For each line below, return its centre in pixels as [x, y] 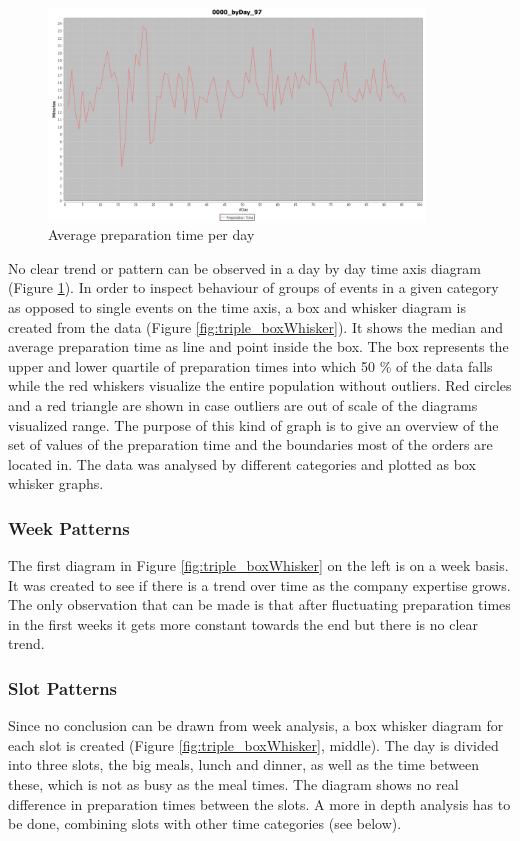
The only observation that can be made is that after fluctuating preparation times [259, 604]
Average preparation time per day [151, 234]
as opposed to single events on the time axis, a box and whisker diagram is [237, 306]
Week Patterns [69, 527]
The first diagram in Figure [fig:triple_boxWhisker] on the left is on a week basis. [258, 565]
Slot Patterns [63, 688]
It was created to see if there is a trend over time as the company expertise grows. [259, 584]
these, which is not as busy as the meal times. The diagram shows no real [233, 784]
